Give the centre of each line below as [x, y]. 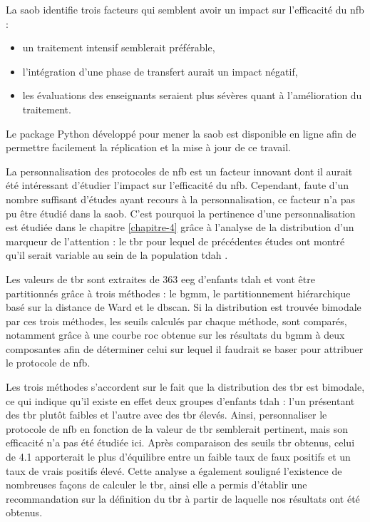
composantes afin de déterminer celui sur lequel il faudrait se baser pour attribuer [185, 348]
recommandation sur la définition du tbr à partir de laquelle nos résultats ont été [183, 498]
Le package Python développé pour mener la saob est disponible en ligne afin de [181, 133]
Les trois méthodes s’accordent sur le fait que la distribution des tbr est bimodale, [185, 387]
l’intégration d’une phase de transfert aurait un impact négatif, [160, 71]
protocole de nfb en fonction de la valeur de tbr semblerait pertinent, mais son [177, 428]
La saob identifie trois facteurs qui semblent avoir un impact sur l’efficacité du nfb [185, 9]
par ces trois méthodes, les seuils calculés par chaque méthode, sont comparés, [176, 321]
